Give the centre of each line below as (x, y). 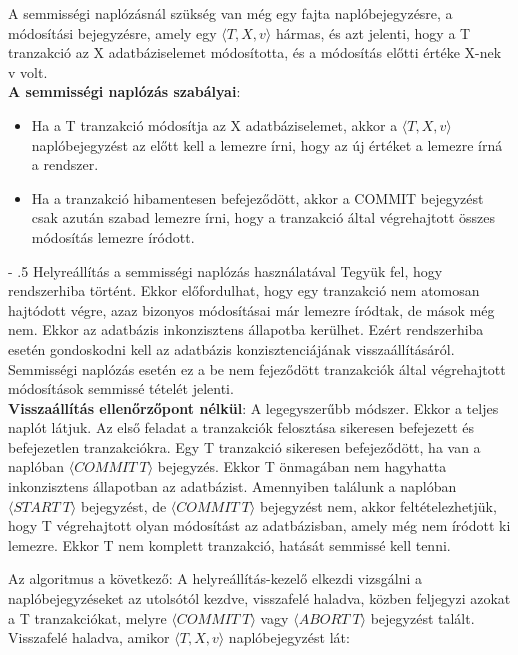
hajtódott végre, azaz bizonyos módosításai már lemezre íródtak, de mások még (251, 309)
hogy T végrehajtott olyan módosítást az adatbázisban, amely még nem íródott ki (259, 525)
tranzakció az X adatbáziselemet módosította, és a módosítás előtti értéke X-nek (255, 52)
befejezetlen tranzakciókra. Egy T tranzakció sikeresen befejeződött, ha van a (244, 446)
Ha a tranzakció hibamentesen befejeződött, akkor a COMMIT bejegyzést (257, 197)
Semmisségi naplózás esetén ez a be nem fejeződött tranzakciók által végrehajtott (257, 368)
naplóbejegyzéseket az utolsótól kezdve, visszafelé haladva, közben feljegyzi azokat (259, 598)
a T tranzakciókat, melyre (87, 617)
